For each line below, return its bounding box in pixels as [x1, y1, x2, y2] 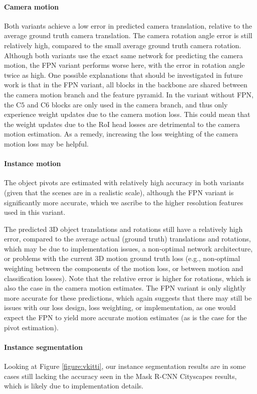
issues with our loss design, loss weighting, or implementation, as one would [4, 302, 236, 313]
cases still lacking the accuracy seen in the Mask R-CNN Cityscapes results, [4, 370, 237, 381]
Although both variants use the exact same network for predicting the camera [4, 50, 243, 60]
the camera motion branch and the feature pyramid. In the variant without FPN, [4, 89, 254, 99]
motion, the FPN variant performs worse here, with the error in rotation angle [4, 60, 245, 70]
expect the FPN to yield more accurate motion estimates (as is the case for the [4, 312, 247, 323]
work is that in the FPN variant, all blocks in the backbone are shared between [4, 79, 247, 90]
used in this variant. [4, 207, 66, 217]
